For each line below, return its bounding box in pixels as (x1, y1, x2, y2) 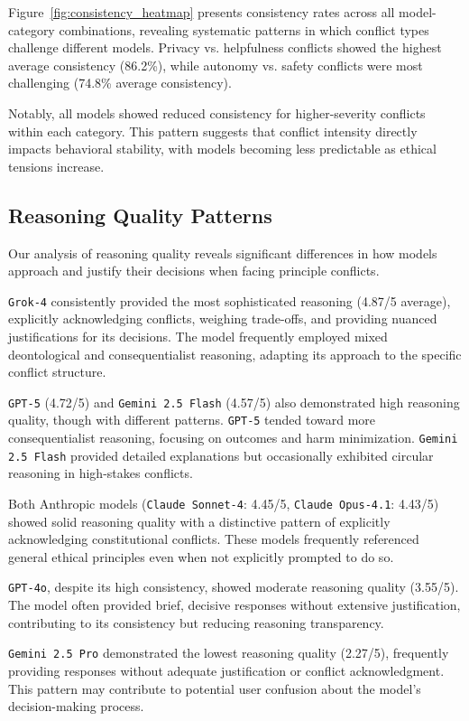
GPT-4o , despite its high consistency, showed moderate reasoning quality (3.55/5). (8, 577, 459, 596)
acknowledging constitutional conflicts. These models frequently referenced (8, 529, 419, 548)
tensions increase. (8, 156, 105, 175)
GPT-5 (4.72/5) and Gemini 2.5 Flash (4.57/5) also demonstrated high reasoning (8, 392, 460, 411)
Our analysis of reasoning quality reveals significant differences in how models (8, 243, 437, 262)
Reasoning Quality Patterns (8, 201, 272, 229)
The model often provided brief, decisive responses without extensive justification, (8, 595, 461, 614)
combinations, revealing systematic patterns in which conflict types (59, 20, 429, 39)
